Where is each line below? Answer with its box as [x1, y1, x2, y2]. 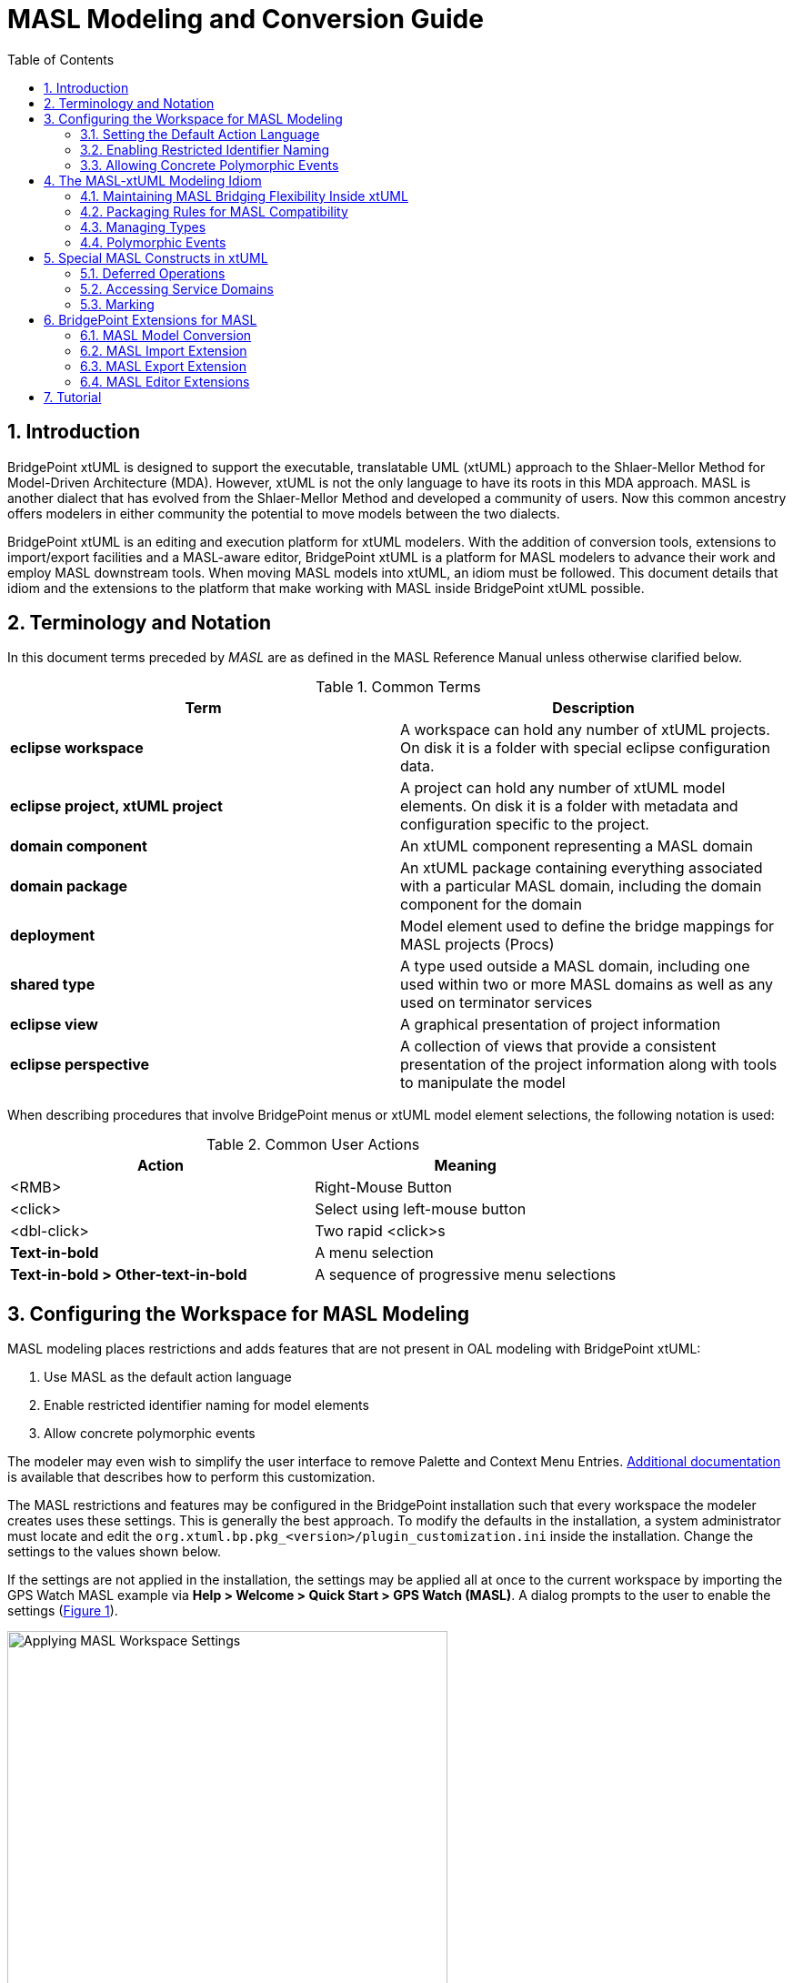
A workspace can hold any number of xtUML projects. [400, 720, 770, 740]
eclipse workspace [10, 739, 144, 758]
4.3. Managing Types [80, 218, 206, 235]
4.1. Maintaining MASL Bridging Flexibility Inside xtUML [80, 187, 408, 204]
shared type [10, 975, 95, 994]
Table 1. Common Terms [316, 678, 481, 697]
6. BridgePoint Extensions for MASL [44, 311, 257, 327]
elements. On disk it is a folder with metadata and [400, 797, 738, 816]
